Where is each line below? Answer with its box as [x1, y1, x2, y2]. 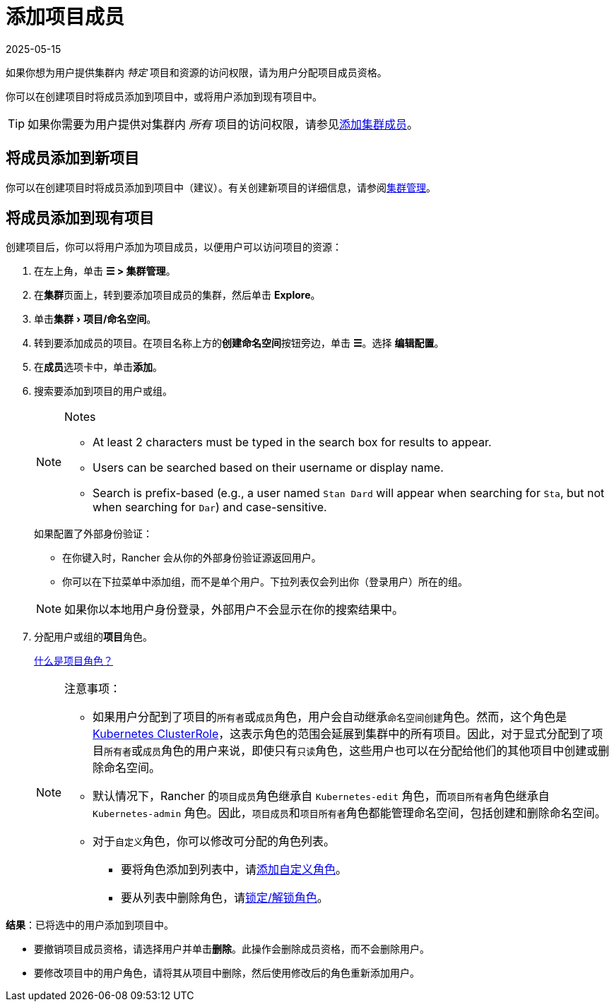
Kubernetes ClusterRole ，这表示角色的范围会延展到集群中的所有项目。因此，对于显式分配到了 [93, 727, 592, 741]
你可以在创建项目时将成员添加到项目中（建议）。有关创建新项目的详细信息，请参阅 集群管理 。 [6, 181, 436, 193]
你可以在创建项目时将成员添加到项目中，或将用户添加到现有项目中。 [6, 90, 322, 102]
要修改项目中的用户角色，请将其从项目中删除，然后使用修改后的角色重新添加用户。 [34, 967, 420, 979]
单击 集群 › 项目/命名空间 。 [34, 313, 157, 326]
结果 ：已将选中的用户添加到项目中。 [6, 919, 174, 931]
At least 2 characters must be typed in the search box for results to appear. [93, 435, 492, 450]
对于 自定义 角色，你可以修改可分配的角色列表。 [93, 834, 336, 849]
